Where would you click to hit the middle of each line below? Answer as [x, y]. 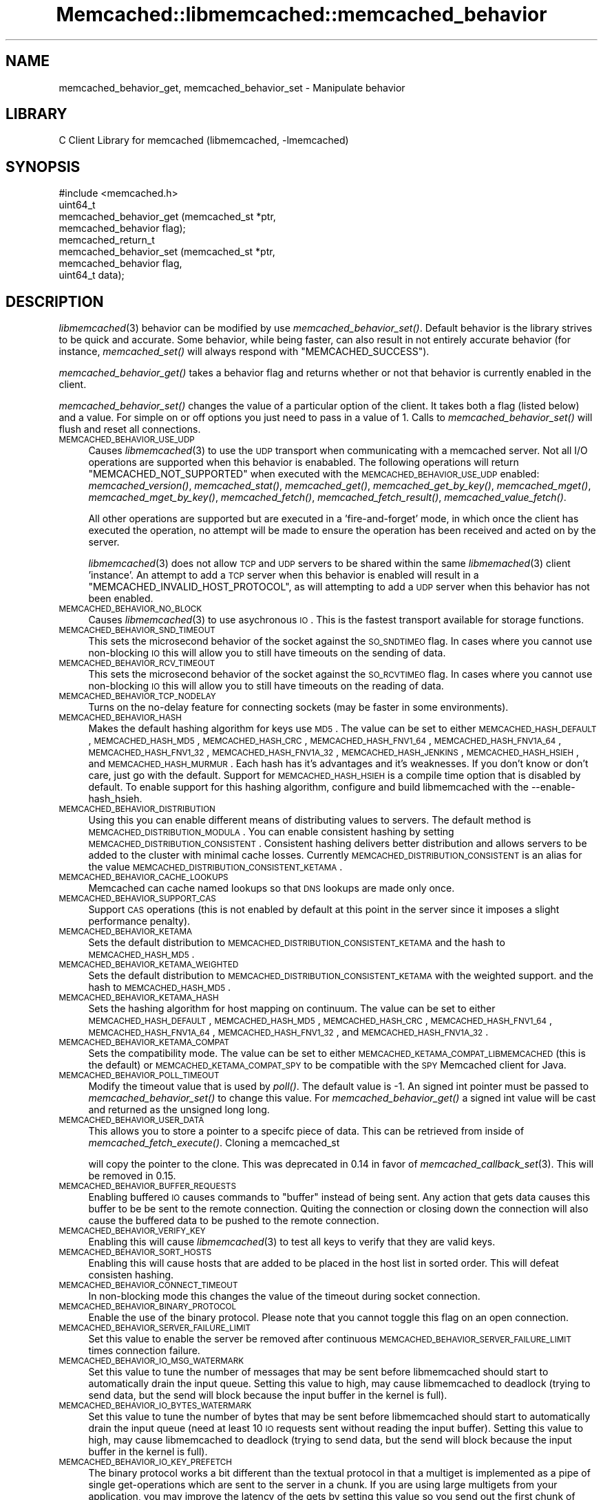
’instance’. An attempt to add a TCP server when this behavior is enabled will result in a [284, 575]
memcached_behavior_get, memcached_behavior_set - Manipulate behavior [232, 87]
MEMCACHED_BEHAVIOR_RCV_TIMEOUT [137, 664]
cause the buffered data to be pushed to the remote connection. [234, 1221]
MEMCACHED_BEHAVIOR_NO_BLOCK [130, 609]
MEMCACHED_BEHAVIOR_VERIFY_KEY [132, 1231]
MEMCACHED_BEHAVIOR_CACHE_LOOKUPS [144, 878]
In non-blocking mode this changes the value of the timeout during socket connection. [284, 1296]
